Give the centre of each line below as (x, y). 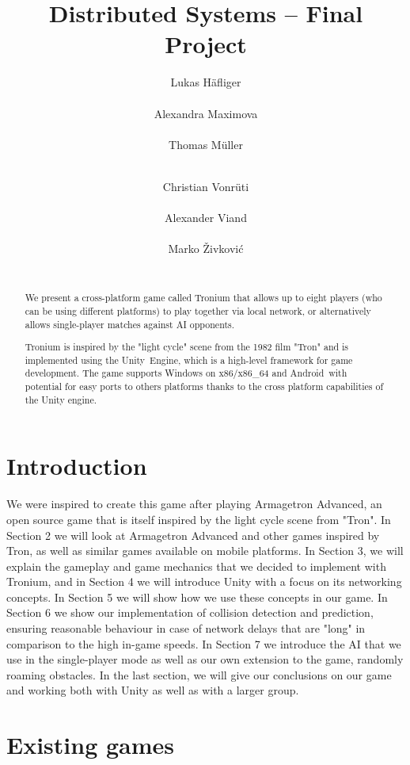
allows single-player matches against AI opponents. (130, 324)
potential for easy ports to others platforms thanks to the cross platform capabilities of (204, 386)
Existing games (91, 745)
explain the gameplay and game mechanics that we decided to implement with (196, 566)
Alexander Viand (206, 218)
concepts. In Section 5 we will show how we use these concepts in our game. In (197, 597)
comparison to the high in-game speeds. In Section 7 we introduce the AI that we (204, 643)
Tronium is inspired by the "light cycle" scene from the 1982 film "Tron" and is (187, 347)
